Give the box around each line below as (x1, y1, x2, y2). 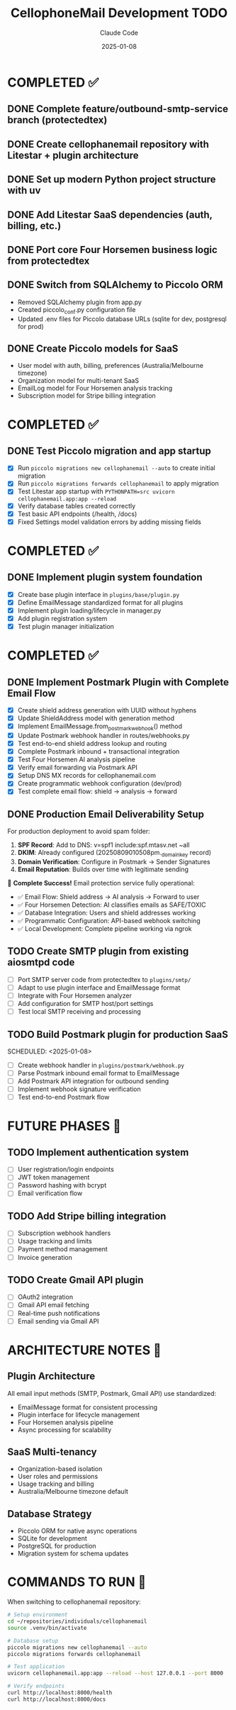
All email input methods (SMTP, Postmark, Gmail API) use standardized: (7, 1389, 216, 1397)
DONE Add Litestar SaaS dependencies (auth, (7, 208, 213, 220)
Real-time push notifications (17, 1309, 101, 1317)
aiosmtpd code (7, 956, 75, 968)
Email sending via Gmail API (17, 1317, 99, 1325)
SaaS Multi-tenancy (7, 1446, 97, 1458)
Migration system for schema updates (17, 1549, 129, 1558)
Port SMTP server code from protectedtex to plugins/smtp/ (17, 975, 191, 983)
